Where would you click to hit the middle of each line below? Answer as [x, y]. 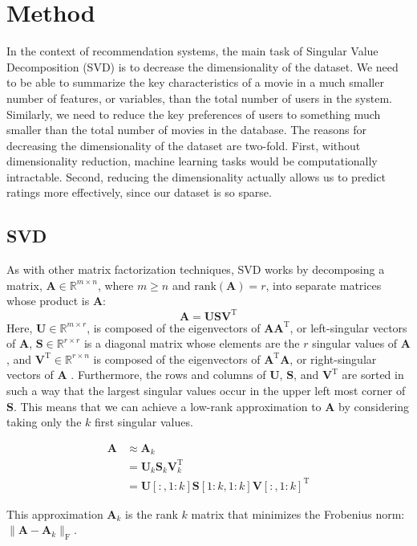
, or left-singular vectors [348, 327]
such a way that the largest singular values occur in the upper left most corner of [206, 390]
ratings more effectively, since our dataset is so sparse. [139, 192]
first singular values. [144, 422]
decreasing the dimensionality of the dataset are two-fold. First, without [184, 145]
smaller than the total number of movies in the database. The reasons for [186, 130]
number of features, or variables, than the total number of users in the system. [199, 98]
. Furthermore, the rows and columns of [168, 375]
